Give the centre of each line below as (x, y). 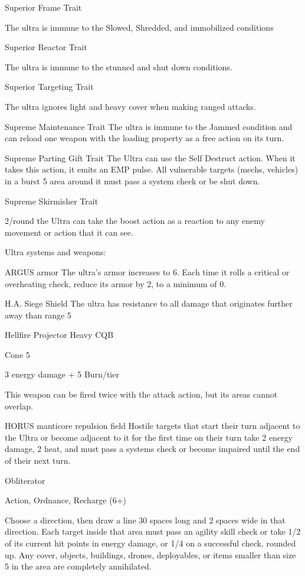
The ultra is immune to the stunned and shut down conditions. (119, 66)
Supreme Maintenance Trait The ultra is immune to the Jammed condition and (149, 126)
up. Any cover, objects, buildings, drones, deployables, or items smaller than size (150, 554)
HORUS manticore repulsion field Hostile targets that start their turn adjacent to (152, 426)
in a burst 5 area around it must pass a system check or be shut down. (132, 180)
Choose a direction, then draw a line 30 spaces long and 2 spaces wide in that (145, 520)
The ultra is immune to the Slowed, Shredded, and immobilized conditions (139, 27)
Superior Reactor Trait (46, 47)
